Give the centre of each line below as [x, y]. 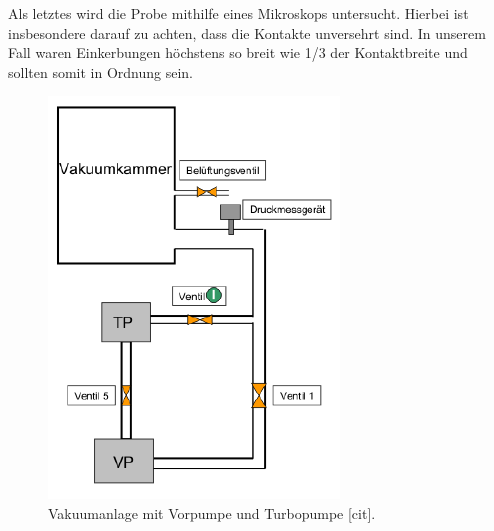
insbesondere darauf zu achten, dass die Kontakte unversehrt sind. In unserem [247, 32]
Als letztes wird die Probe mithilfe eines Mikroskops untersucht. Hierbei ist [238, 13]
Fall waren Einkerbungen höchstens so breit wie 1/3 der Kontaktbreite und [238, 52]
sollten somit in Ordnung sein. [101, 71]
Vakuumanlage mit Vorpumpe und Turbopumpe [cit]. [212, 512]
